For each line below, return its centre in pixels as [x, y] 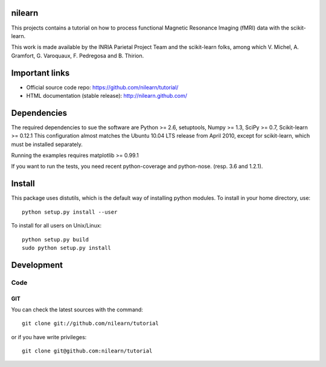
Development [37, 265]
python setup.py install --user [70, 212]
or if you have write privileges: [49, 337]
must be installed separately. [47, 144]
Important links [40, 73]
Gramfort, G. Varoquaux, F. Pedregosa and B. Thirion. [78, 56]
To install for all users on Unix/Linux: [56, 226]
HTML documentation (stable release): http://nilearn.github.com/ [107, 95]
